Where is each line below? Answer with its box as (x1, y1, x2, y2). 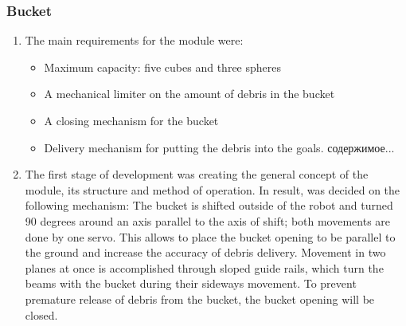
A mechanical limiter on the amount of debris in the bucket (44, 85, 335, 102)
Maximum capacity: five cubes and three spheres (44, 58, 281, 75)
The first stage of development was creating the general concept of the (25, 166, 369, 183)
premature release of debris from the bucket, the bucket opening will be (25, 290, 375, 307)
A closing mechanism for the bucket (44, 112, 219, 128)
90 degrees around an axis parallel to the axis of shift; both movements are (25, 212, 391, 229)
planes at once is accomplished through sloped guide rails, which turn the (25, 259, 384, 276)
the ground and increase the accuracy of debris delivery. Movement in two (25, 244, 386, 261)
